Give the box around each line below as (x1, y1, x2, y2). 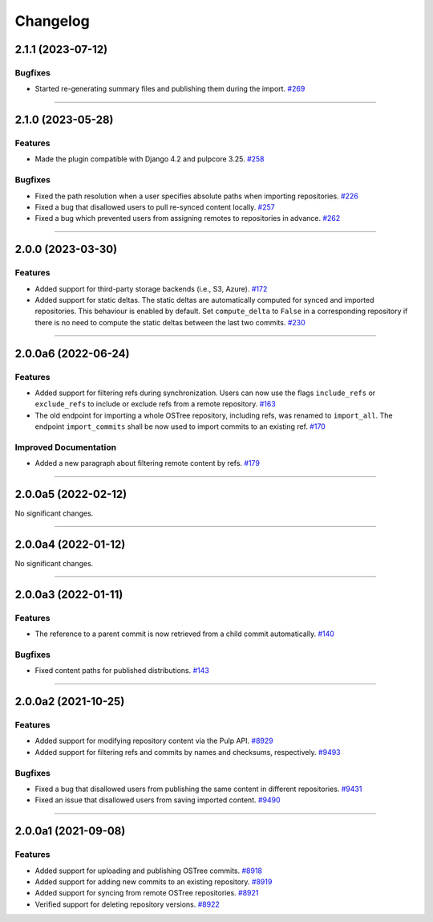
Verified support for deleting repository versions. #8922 (34, 900, 221, 909)
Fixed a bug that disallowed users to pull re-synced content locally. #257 (34, 202, 276, 212)
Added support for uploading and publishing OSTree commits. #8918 (34, 866, 263, 875)
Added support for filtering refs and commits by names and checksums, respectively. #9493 (34, 747, 341, 757)
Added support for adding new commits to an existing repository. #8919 (34, 876, 273, 887)
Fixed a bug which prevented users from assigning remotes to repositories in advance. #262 (34, 214, 341, 223)
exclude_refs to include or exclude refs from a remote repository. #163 (34, 399, 276, 409)
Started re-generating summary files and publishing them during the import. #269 (34, 84, 306, 94)
